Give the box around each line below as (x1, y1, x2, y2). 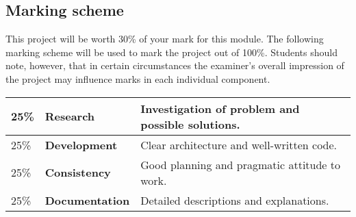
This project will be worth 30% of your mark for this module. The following (5, 31, 324, 46)
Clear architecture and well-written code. (140, 136, 338, 153)
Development (44, 136, 118, 153)
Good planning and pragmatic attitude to (140, 156, 340, 173)
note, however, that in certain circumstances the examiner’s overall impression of (5, 58, 344, 73)
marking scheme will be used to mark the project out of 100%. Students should (5, 44, 338, 59)
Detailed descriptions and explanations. (140, 192, 329, 208)
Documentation (44, 192, 130, 208)
